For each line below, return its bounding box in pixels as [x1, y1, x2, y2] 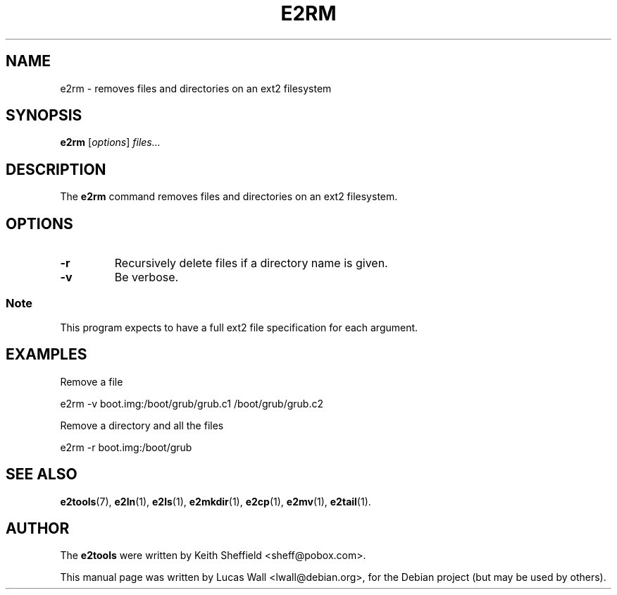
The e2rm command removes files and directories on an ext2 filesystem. [60, 190, 398, 203]
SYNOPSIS [6, 106, 82, 125]
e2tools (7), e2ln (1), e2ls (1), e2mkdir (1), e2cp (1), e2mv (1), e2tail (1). [60, 495, 371, 508]
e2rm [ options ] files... [60, 136, 161, 149]
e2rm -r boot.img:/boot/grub [60, 441, 192, 453]
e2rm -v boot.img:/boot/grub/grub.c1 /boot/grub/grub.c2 [60, 397, 324, 410]
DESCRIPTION [6, 160, 106, 178]
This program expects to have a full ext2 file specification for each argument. [60, 321, 418, 333]
